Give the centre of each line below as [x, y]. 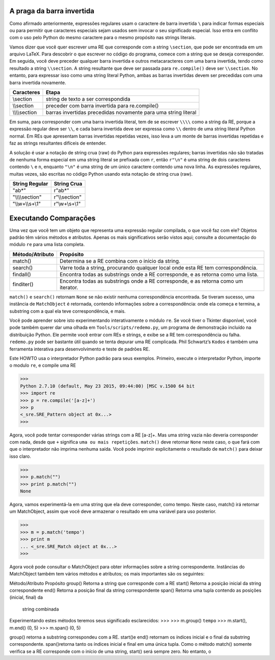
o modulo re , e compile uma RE [43, 365]
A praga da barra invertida [52, 11]
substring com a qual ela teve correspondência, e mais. [67, 311]
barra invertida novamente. [38, 82]
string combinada [40, 609]
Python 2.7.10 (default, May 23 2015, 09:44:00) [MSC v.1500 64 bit [107, 386]
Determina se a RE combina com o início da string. [120, 261]
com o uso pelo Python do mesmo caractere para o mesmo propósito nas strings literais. [103, 38]
